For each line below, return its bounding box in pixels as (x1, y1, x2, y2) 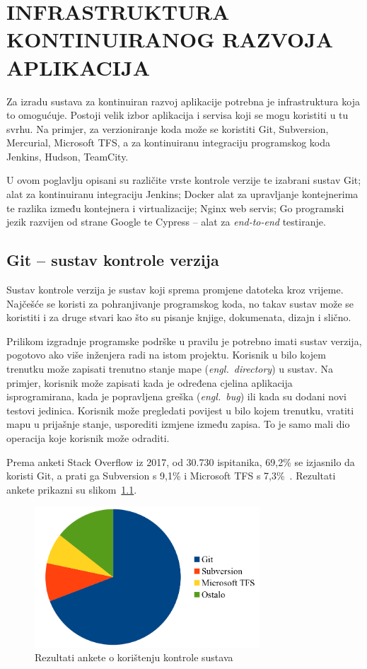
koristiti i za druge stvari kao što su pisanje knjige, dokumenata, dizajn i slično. (6, 310, 351, 325)
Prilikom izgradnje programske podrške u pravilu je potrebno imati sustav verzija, (6, 333, 362, 348)
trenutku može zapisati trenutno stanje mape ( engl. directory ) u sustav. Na (6, 361, 334, 376)
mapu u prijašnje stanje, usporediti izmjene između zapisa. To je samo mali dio (6, 417, 350, 431)
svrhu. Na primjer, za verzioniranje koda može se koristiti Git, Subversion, (6, 121, 329, 136)
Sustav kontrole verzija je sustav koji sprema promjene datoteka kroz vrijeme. (6, 282, 344, 297)
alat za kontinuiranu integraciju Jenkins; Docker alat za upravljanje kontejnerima (6, 187, 359, 202)
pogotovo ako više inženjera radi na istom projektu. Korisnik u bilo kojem (6, 347, 326, 362)
